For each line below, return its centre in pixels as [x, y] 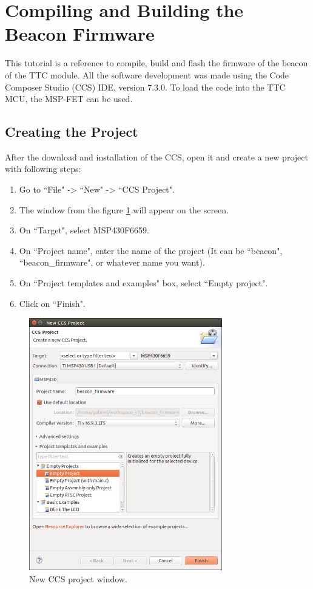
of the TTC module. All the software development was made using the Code [147, 74]
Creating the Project [72, 132]
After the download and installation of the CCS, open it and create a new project [156, 157]
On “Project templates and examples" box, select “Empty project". [143, 283]
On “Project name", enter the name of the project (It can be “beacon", [151, 250]
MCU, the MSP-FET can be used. [69, 99]
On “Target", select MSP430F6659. [84, 230]
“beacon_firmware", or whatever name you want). [112, 262]
